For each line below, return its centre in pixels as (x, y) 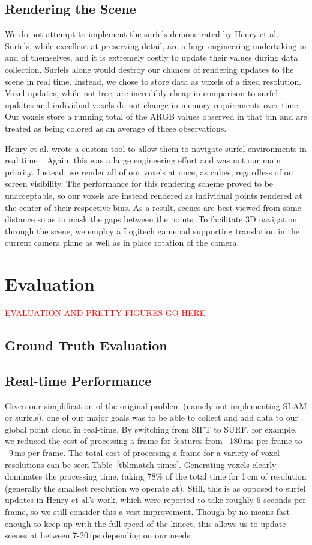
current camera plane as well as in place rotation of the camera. (122, 242)
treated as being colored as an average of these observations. (116, 128)
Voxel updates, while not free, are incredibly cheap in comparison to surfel (142, 93)
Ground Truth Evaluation (86, 345)
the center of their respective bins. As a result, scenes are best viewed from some (153, 207)
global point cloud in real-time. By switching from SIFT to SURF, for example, (151, 429)
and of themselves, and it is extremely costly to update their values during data (151, 57)
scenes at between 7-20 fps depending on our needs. (99, 535)
